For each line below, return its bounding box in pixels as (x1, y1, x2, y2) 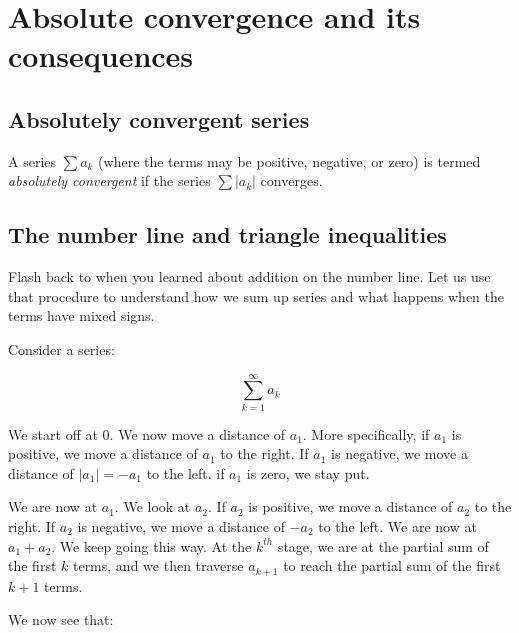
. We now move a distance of (109, 423, 286, 444)
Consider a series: (8, 338, 115, 359)
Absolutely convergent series (8, 103, 310, 134)
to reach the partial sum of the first (283, 555, 501, 576)
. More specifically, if (302, 423, 430, 444)
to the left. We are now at (318, 516, 477, 537)
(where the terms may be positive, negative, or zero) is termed (98, 150, 481, 171)
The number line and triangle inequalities (8, 219, 447, 250)
